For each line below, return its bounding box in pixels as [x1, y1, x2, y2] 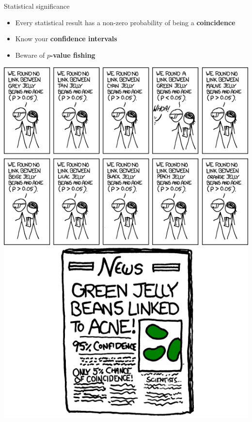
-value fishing [50, 49, 95, 60]
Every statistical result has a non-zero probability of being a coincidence [15, 17, 236, 27]
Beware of [15, 49, 45, 60]
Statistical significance [4, 1, 70, 11]
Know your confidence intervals [15, 33, 117, 44]
